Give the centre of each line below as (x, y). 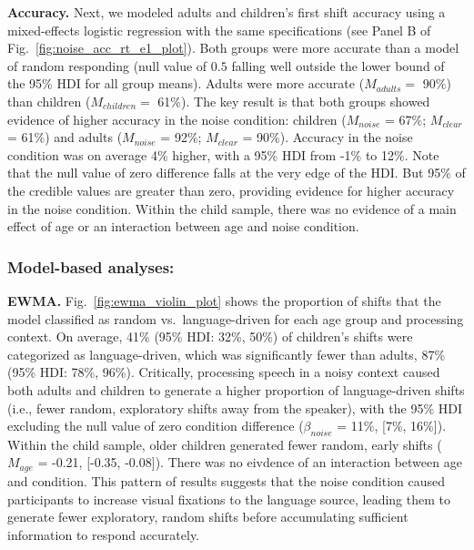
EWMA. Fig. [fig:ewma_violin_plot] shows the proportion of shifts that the (224, 300)
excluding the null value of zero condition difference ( (156, 426)
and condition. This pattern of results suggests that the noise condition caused (226, 480)
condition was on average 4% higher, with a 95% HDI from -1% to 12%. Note (223, 154)
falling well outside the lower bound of (338, 65)
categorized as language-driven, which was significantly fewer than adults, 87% (227, 354)
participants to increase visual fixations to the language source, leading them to (229, 499)
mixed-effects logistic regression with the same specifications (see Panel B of (219, 30)
